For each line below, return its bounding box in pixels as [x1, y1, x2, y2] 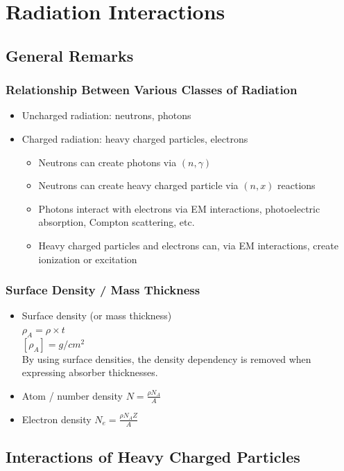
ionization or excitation [38, 251, 137, 266]
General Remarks [6, 44, 134, 66]
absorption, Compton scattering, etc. [38, 215, 195, 229]
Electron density [21, 411, 92, 426]
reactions [277, 178, 316, 193]
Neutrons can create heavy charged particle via [38, 178, 239, 193]
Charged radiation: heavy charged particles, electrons [21, 131, 248, 145]
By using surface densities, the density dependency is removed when [21, 351, 311, 366]
